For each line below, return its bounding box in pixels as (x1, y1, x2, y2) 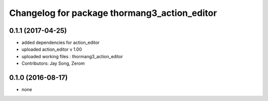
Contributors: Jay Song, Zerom (21, 60, 85, 67)
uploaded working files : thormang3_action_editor (21, 53, 124, 59)
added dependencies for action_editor (21, 40, 100, 46)
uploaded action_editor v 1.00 (21, 46, 82, 52)
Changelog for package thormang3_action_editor (9, 7, 217, 18)
